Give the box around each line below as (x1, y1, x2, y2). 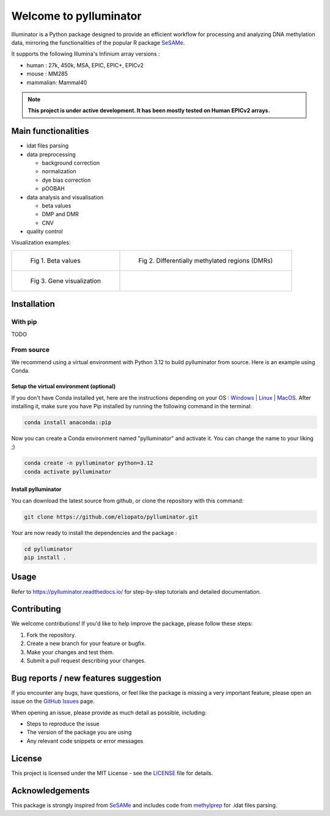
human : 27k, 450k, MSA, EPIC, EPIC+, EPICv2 (26, 61, 144, 69)
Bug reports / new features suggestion (11, 673, 162, 683)
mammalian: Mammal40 (26, 78, 87, 86)
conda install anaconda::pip (24, 419, 112, 425)
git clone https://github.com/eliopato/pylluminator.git (24, 513, 199, 520)
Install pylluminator (11, 485, 62, 493)
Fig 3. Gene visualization (30, 276, 101, 285)
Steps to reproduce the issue (26, 720, 100, 728)
